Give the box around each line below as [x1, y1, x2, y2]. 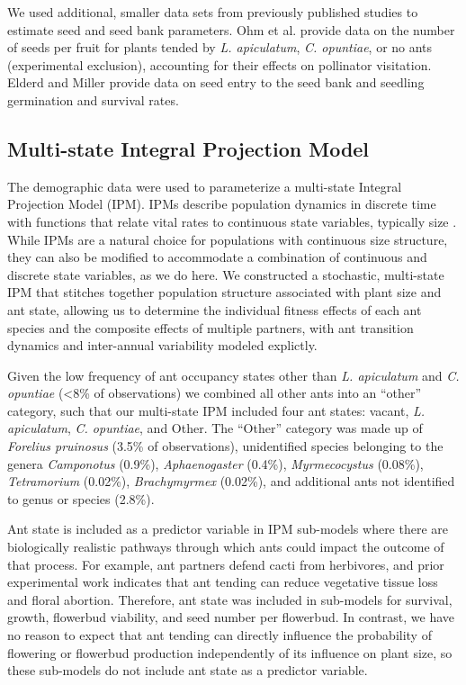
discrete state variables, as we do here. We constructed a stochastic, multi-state [7, 265, 444, 284]
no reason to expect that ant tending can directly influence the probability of [7, 626, 432, 644]
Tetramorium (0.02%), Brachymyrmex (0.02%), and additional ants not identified [7, 472, 455, 491]
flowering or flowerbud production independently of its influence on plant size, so [7, 643, 453, 662]
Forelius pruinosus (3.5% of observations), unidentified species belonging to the [7, 437, 444, 455]
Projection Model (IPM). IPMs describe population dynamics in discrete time [7, 194, 436, 213]
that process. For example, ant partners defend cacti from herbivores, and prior [7, 554, 444, 573]
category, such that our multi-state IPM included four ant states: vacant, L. [7, 401, 426, 419]
